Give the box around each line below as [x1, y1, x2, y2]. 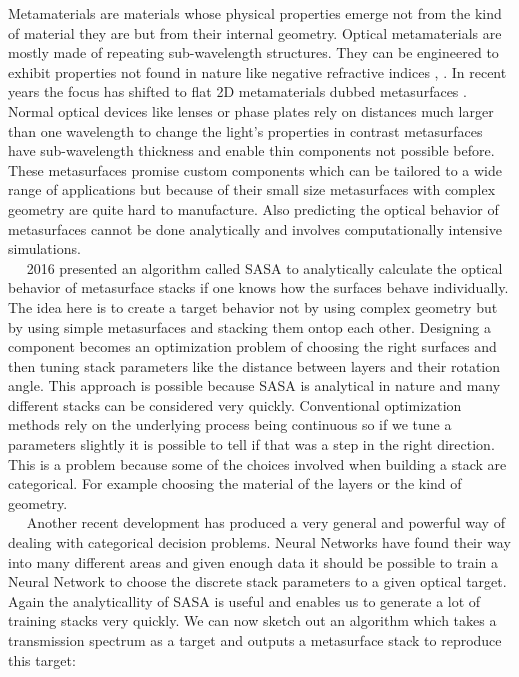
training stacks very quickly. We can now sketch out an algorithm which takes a [8, 610, 497, 631]
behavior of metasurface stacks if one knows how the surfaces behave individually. [8, 277, 509, 298]
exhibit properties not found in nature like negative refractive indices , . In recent [8, 61, 507, 82]
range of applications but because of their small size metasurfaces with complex [8, 179, 496, 200]
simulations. [8, 238, 81, 259]
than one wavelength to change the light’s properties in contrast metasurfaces [8, 120, 483, 141]
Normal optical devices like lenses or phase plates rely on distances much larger [8, 100, 494, 121]
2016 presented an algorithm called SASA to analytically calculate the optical [26, 257, 503, 278]
